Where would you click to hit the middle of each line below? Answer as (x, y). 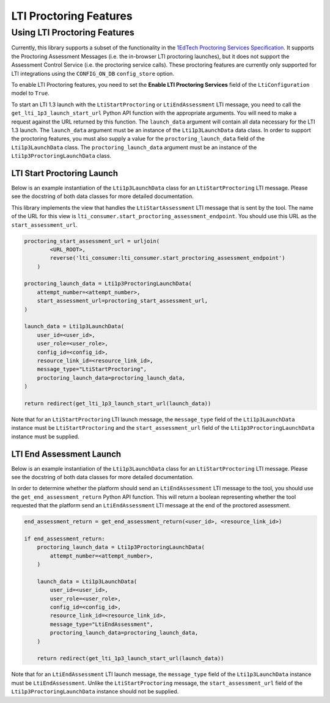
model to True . (31, 93)
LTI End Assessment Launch (66, 454)
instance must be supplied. (45, 436)
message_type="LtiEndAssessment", (101, 624)
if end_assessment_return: (64, 539)
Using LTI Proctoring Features (73, 32)
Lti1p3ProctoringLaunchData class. (61, 156)
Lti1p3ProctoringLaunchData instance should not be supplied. (95, 691)
